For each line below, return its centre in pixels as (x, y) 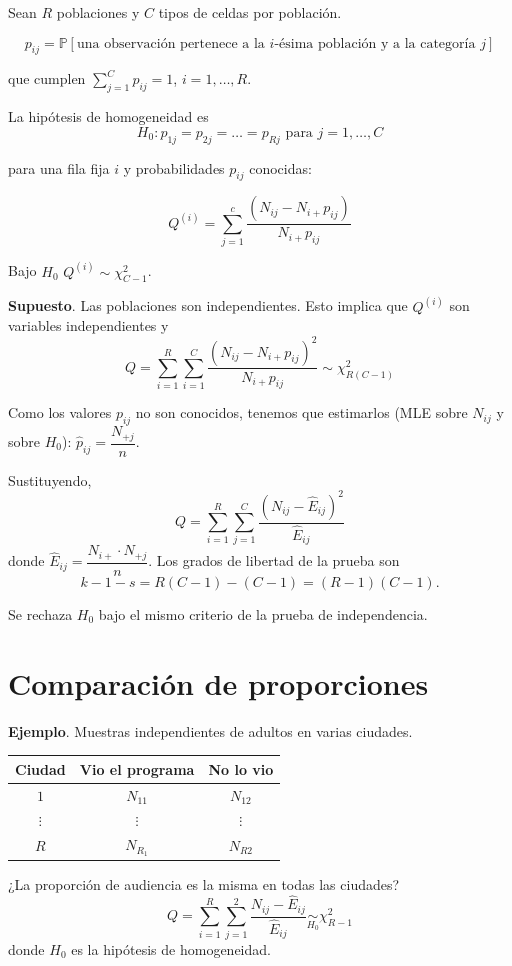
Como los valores (60, 412)
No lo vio (241, 768)
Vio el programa (137, 768)
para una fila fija (59, 167)
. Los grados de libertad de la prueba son (274, 560)
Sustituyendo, (50, 479)
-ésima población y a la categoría (375, 43)
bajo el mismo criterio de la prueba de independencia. (263, 613)
